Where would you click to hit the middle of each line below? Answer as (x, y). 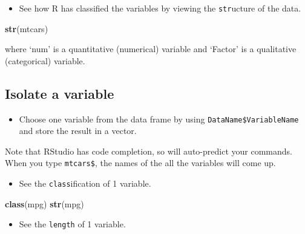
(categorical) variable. (45, 60)
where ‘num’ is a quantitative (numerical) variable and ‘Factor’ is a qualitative (151, 49)
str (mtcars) (27, 28)
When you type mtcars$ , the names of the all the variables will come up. (140, 163)
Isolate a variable (60, 93)
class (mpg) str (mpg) (44, 203)
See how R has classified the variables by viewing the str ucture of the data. (160, 8)
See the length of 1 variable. (72, 224)
